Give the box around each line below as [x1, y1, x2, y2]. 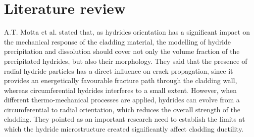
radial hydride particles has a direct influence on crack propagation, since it [4, 65, 233, 76]
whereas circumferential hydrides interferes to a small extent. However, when [4, 85, 237, 95]
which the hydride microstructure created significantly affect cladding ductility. [4, 124, 244, 134]
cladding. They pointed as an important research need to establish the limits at [4, 114, 245, 124]
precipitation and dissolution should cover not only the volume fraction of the [4, 46, 240, 56]
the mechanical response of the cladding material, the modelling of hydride [4, 36, 231, 46]
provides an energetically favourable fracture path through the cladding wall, [4, 75, 237, 86]
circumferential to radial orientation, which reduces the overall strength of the [4, 104, 241, 114]
